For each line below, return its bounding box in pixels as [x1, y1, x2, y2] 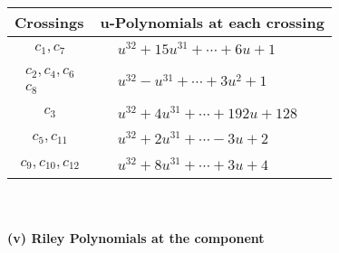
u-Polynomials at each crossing [100, 12, 324, 33]
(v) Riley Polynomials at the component [7, 228, 265, 247]
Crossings [15, 12, 84, 33]
